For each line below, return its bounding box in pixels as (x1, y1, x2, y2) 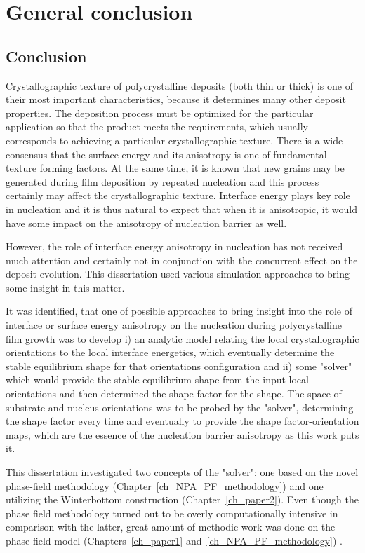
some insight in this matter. (6, 280, 125, 294)
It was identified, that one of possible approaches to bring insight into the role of (6, 303, 353, 318)
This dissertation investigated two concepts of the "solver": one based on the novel (6, 465, 359, 479)
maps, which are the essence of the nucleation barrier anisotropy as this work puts (6, 427, 359, 442)
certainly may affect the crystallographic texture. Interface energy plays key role (6, 188, 350, 203)
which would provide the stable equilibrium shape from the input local (6, 372, 309, 387)
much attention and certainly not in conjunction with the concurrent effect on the (6, 252, 358, 267)
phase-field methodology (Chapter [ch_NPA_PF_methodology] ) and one (6, 478, 324, 493)
